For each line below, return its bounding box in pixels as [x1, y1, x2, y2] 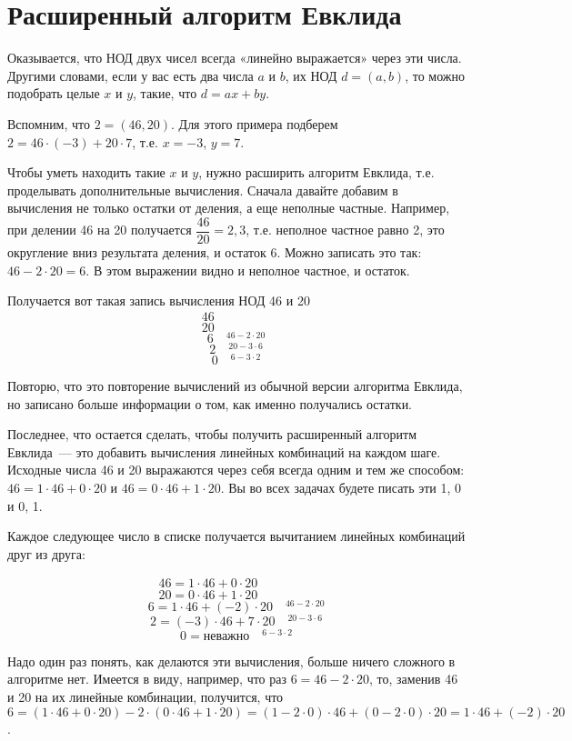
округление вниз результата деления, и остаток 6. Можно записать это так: [7, 242, 422, 261]
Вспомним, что [7, 114, 91, 133]
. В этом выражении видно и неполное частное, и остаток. [85, 260, 410, 279]
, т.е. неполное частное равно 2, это [246, 220, 445, 239]
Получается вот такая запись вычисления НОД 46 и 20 [7, 291, 310, 310]
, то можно [405, 65, 466, 85]
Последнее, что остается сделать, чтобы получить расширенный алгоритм [7, 425, 417, 444]
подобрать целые [7, 84, 100, 103]
